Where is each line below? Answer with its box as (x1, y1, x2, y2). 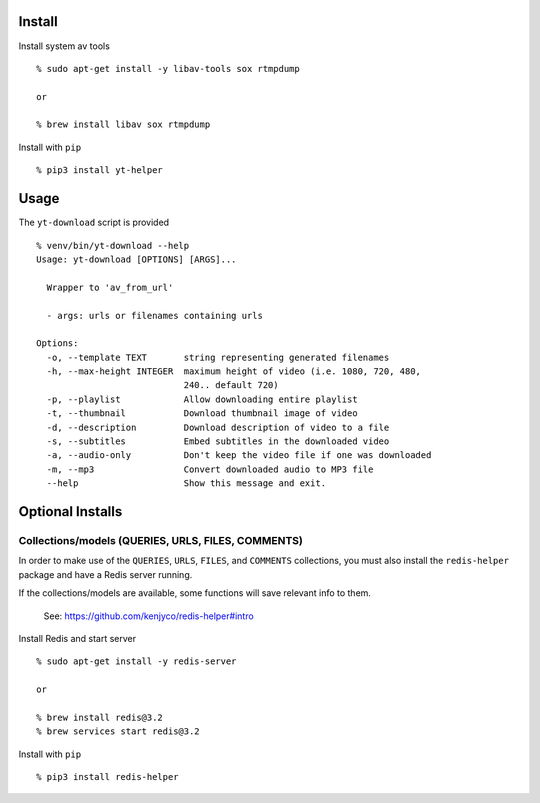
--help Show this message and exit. (46, 478, 327, 489)
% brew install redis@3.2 (36, 711, 164, 723)
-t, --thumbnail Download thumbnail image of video (46, 408, 359, 419)
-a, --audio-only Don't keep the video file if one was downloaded (46, 450, 432, 461)
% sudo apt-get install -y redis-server (36, 656, 237, 667)
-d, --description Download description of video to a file (46, 421, 390, 433)
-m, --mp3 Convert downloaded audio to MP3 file (46, 463, 374, 475)
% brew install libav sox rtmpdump (36, 119, 211, 130)
